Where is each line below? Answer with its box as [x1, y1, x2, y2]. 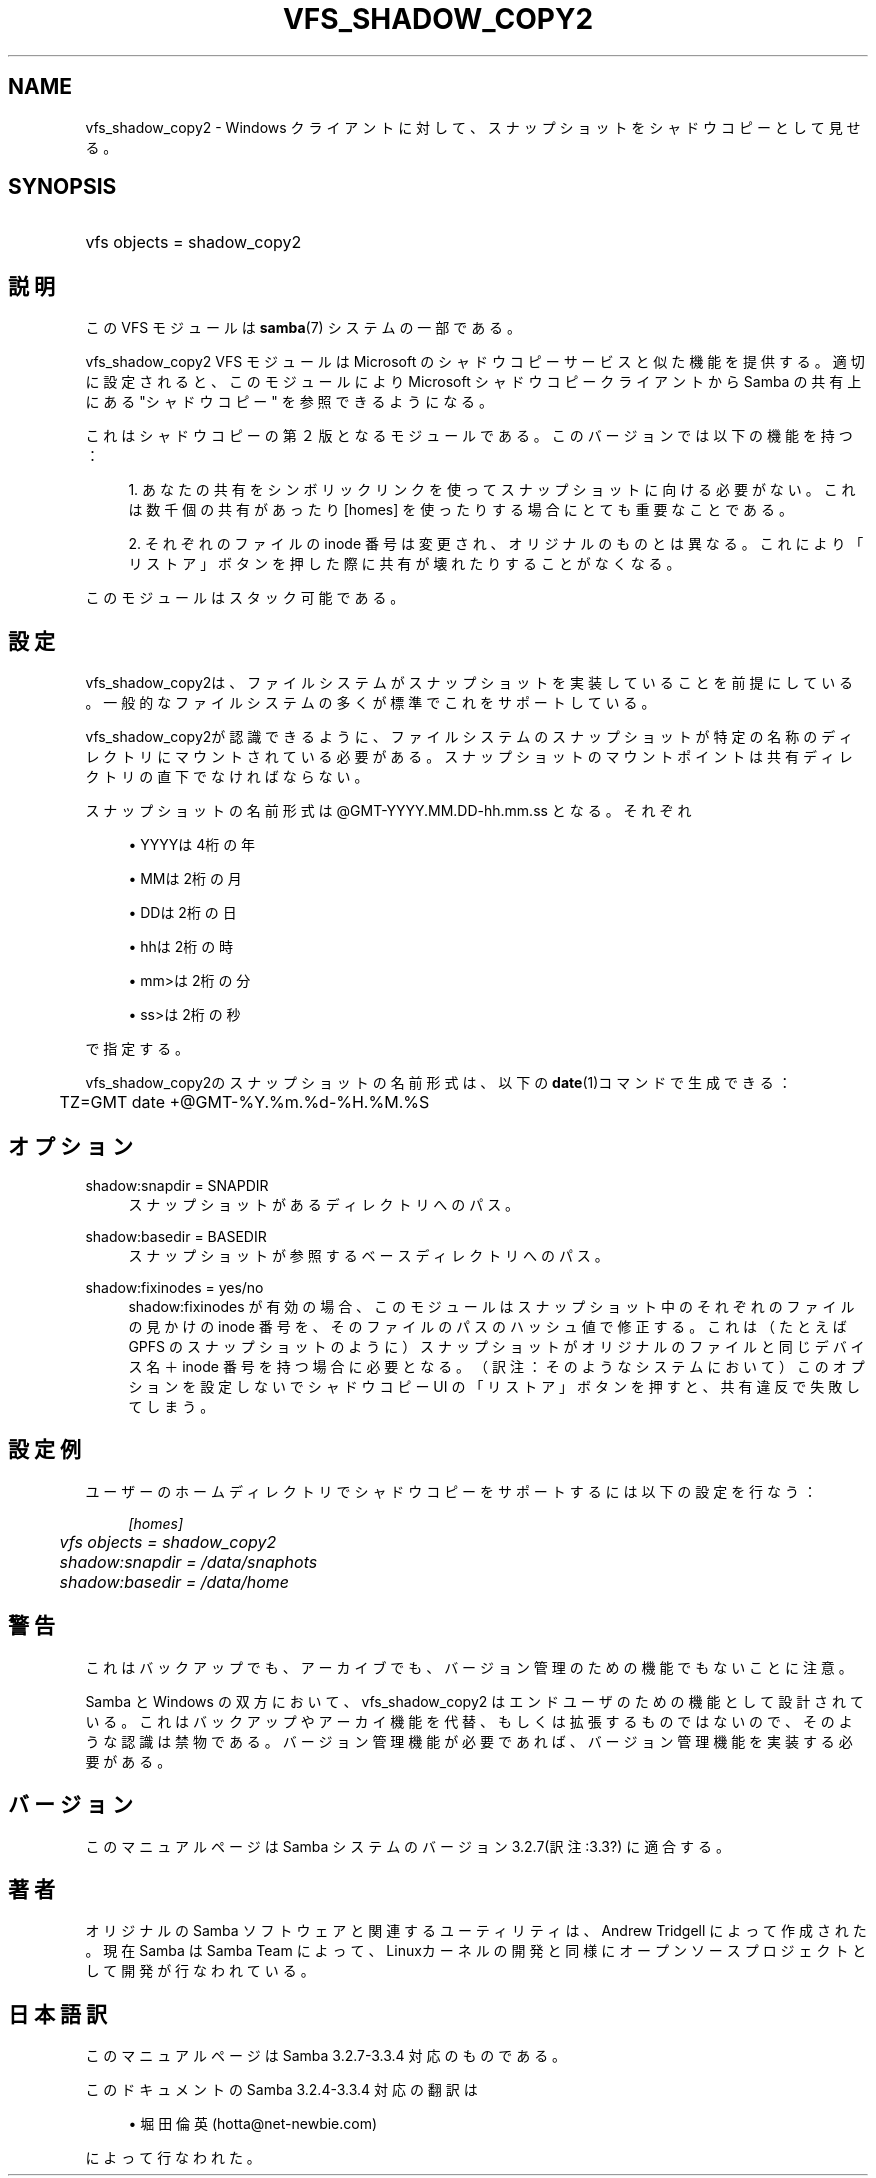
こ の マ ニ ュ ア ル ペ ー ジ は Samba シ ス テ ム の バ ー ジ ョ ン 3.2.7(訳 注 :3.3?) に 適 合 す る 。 [85, 1837, 730, 1855]
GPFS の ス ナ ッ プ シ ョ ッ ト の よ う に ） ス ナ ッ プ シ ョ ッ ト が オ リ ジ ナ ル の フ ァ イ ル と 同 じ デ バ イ [128, 1337, 865, 1355]
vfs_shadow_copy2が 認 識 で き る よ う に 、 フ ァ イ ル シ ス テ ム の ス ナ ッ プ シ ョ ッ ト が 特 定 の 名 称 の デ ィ [85, 728, 854, 746]
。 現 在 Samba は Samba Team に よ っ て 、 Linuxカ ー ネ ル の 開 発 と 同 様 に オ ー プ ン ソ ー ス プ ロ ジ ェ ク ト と [85, 1942, 867, 1960]
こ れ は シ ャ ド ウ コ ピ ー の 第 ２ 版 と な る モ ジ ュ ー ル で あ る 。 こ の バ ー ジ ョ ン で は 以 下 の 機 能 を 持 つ [85, 427, 853, 445]
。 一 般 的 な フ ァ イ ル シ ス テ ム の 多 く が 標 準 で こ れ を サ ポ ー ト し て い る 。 [85, 694, 656, 712]
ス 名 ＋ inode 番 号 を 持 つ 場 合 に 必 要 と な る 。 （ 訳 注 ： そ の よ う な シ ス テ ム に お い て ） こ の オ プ [128, 1357, 865, 1375]
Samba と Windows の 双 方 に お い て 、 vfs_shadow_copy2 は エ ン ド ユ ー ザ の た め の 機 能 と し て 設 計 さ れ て [85, 1692, 864, 1710]
